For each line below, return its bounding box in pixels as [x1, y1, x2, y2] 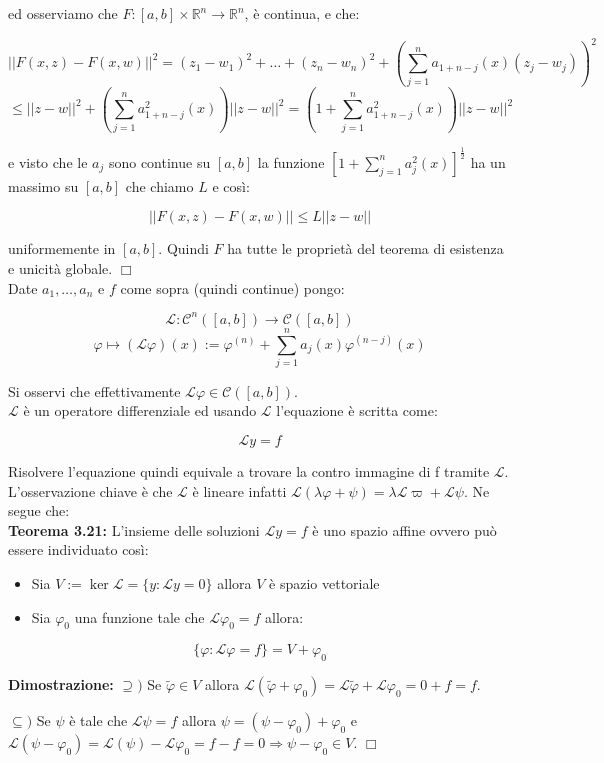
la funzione [257, 151, 325, 172]
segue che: [8, 500, 70, 521]
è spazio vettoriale [269, 573, 380, 594]
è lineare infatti [192, 480, 287, 501]
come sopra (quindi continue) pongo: [120, 277, 345, 298]
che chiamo [125, 175, 194, 196]
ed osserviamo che [8, 3, 118, 23]
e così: [212, 175, 250, 196]
